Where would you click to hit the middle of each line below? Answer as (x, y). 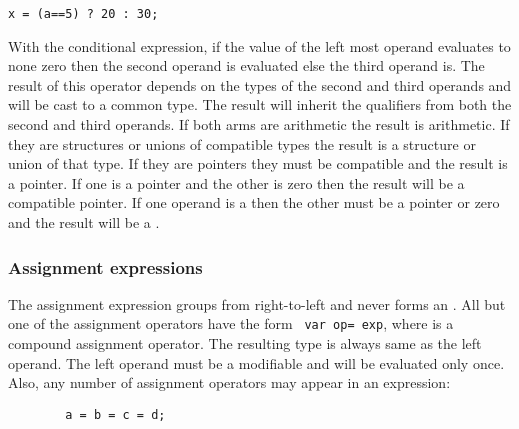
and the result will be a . (84, 222)
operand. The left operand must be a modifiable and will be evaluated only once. (256, 362)
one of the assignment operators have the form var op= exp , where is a (231, 323)
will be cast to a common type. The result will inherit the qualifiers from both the (260, 104)
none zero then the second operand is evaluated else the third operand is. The (246, 65)
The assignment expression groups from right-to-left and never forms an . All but (257, 303)
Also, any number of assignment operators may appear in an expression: (229, 382)
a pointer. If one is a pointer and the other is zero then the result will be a (236, 182)
